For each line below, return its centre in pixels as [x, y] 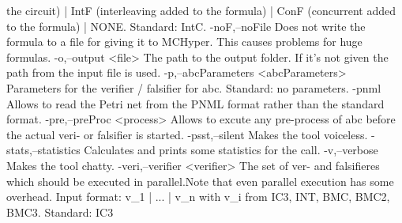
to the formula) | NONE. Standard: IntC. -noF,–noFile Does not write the [186, 26]
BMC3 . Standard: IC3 [60, 212]
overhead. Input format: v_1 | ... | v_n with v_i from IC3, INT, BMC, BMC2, [198, 197]
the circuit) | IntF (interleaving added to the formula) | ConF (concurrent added [201, 10]
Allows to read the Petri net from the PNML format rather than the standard [195, 103]
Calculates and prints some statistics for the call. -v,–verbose [231, 150]
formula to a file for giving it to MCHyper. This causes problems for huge [184, 42]
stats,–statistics [43, 150]
